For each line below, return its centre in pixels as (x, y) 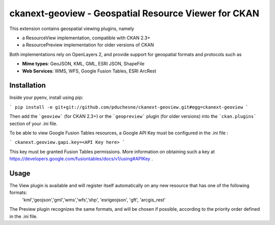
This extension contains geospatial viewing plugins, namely (72, 29)
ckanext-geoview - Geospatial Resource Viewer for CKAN (134, 13)
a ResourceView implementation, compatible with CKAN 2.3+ (86, 38)
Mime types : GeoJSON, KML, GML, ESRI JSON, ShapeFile (83, 64)
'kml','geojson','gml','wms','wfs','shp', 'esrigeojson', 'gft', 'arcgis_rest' (94, 199)
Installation (28, 85)
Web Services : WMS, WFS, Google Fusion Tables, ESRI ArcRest (89, 71)
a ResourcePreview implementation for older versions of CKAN (88, 45)
